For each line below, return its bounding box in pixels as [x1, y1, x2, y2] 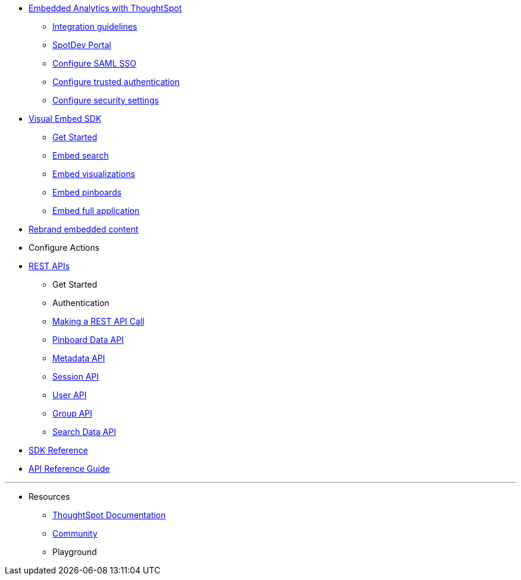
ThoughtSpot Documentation [52, 510, 166, 520]
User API [52, 390, 87, 400]
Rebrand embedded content [29, 224, 139, 234]
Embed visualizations [52, 169, 136, 179]
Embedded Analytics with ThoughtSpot [29, 3, 182, 13]
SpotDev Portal [52, 40, 111, 50]
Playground [52, 547, 97, 557]
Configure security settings [52, 95, 159, 105]
